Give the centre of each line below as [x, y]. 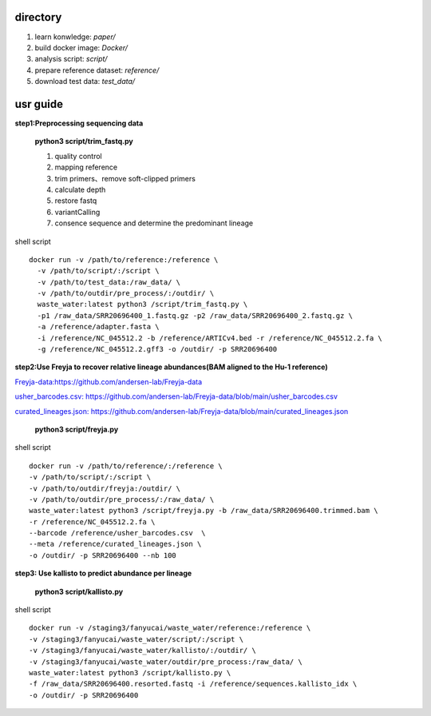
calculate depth [80, 189]
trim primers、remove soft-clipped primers [125, 178]
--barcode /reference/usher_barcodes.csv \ [118, 533]
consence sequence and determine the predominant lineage [154, 223]
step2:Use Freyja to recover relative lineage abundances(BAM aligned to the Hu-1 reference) [171, 367]
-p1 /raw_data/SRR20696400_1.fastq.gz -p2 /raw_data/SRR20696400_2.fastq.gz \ [195, 315]
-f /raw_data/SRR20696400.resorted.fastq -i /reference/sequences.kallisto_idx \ [193, 684]
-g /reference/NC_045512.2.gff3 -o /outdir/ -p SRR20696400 [157, 349]
